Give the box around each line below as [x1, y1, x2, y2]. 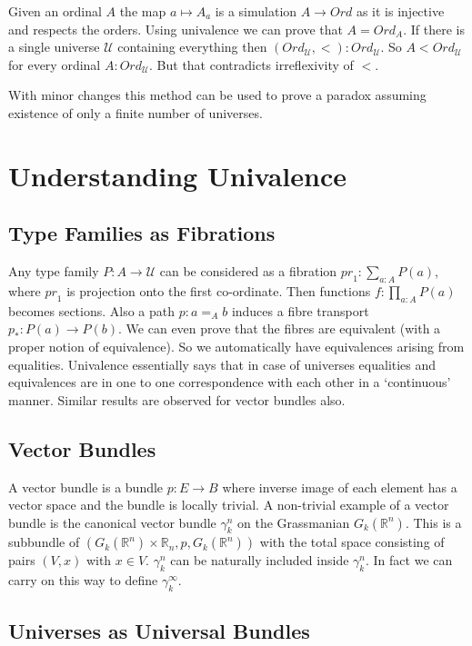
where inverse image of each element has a [222, 477, 457, 496]
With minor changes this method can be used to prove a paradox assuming [8, 85, 427, 104]
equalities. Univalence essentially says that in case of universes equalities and [8, 354, 437, 373]
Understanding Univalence [8, 156, 347, 194]
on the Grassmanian [237, 512, 350, 532]
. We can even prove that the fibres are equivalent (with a [118, 319, 441, 338]
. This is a [405, 512, 462, 532]
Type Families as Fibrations [8, 219, 276, 247]
